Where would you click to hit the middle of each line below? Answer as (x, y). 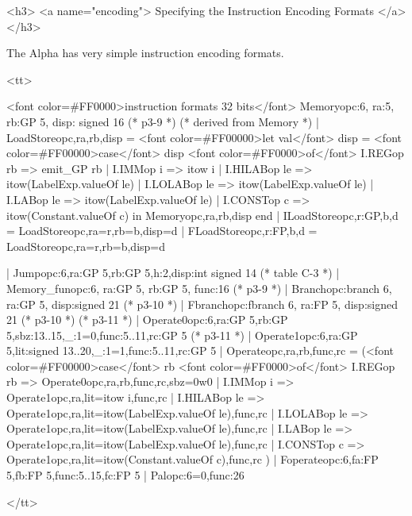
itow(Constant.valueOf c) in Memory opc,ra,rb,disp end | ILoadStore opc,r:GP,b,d (202, 215)
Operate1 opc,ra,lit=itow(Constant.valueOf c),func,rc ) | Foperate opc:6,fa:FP (193, 459)
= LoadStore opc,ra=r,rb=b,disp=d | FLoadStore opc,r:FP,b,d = (162, 231)
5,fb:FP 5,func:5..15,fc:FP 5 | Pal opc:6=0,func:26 (125, 475)
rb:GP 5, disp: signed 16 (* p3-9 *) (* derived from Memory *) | (163, 121)
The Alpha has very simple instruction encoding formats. (145, 53)
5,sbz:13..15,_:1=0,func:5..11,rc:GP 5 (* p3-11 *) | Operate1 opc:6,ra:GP (182, 335)
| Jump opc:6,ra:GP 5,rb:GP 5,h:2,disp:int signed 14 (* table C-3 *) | (173, 273)
